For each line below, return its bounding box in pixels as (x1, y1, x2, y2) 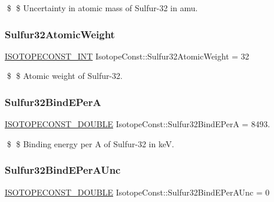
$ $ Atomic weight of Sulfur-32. (6, 69, 123, 82)
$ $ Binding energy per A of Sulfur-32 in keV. (6, 137, 174, 150)
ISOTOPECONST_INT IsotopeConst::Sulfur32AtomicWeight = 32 (5, 49, 249, 62)
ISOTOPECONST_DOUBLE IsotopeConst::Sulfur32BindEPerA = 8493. (5, 118, 270, 130)
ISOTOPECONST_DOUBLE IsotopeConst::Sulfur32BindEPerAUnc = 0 (5, 186, 270, 198)
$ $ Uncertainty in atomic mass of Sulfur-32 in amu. (6, 2, 198, 14)
